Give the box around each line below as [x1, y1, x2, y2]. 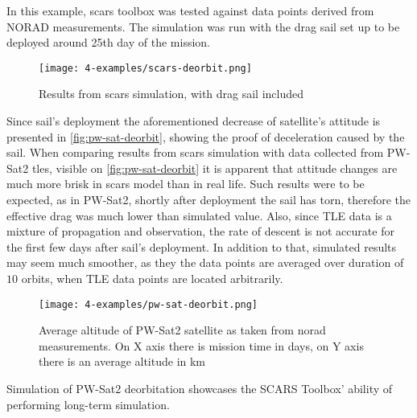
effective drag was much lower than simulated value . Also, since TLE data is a [6, 207, 392, 223]
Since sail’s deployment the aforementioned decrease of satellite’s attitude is [6, 113, 381, 129]
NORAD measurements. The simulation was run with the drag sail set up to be [6, 18, 400, 35]
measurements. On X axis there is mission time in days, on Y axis [39, 337, 364, 354]
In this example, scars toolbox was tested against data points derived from [6, 2, 374, 18]
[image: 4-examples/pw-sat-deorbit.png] [39, 298, 258, 310]
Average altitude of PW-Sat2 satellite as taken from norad [39, 322, 326, 338]
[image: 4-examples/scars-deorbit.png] [39, 62, 252, 74]
